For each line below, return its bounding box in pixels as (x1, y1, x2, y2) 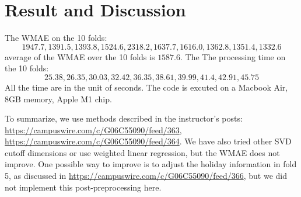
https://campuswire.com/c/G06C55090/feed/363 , (5, 123, 182, 136)
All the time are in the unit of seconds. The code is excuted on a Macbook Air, (5, 81, 288, 93)
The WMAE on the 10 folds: (5, 32, 107, 44)
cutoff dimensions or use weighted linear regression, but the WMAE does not (5, 146, 280, 158)
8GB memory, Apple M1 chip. (5, 92, 112, 105)
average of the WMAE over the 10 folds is (5, 50, 155, 63)
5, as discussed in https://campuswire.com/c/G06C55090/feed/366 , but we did (5, 170, 287, 182)
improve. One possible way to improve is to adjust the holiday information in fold (5, 158, 297, 170)
